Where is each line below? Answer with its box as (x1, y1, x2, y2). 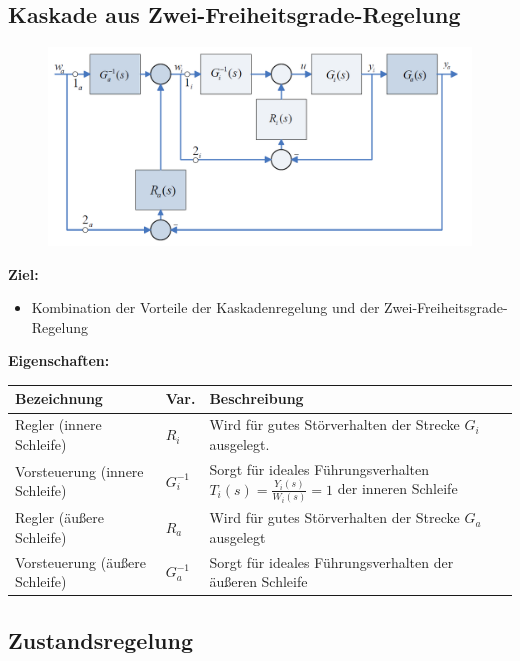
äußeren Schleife (209, 571, 308, 592)
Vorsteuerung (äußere (15, 551, 146, 572)
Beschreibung (209, 388, 304, 409)
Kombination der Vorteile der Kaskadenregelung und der (31, 297, 380, 318)
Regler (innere (15, 414, 102, 435)
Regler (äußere (15, 507, 104, 528)
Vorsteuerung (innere (15, 460, 144, 481)
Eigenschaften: (8, 350, 110, 371)
